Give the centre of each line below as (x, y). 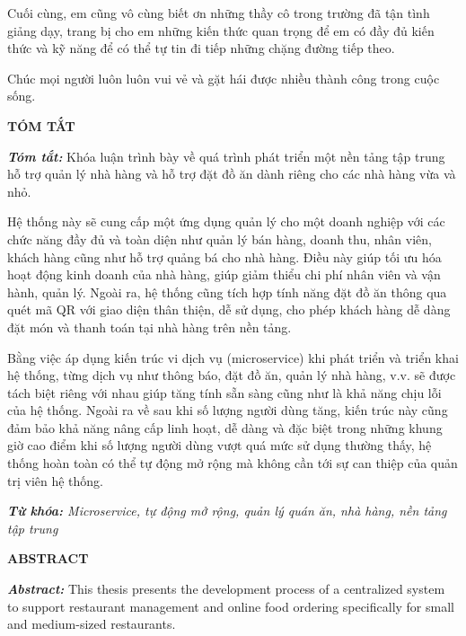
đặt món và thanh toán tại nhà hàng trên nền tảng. (149, 327)
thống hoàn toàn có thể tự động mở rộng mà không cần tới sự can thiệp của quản (233, 463)
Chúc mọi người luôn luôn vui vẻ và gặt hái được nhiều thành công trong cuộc (224, 78)
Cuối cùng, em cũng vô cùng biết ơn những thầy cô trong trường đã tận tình (219, 13)
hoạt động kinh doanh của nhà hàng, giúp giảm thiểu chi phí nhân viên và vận (224, 274)
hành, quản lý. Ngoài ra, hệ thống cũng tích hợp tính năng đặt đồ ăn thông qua (227, 291)
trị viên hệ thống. (56, 480)
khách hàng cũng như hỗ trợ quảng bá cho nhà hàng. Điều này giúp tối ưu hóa (224, 256)
